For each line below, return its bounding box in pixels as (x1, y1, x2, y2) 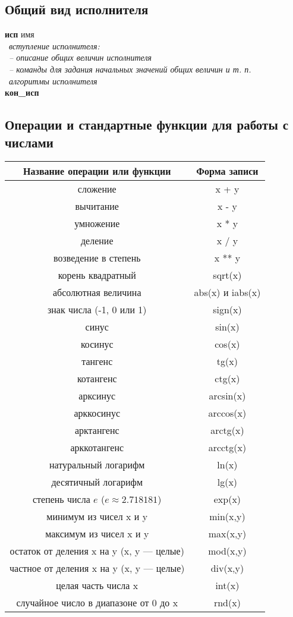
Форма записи (196, 164, 259, 178)
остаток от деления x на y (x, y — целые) (10, 544, 184, 558)
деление (80, 234, 114, 248)
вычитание (75, 199, 119, 213)
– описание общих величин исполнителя (9, 51, 152, 64)
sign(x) (213, 303, 242, 317)
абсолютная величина (52, 285, 141, 300)
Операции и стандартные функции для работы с (5, 115, 289, 134)
